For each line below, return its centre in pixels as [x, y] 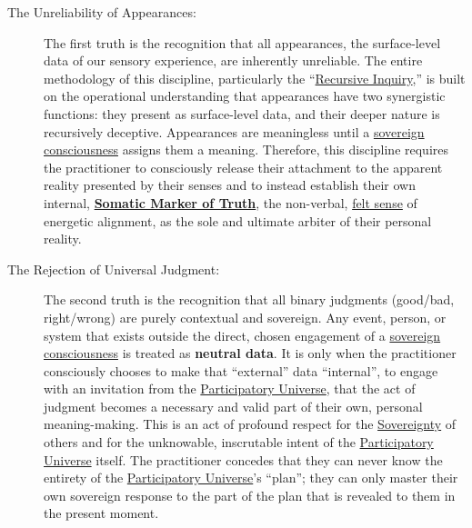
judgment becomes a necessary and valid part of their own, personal [233, 406]
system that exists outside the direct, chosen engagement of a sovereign [242, 335]
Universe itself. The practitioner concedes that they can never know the [243, 459]
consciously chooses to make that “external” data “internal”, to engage [241, 370]
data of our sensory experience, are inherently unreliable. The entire [233, 60]
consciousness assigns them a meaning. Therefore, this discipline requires [246, 149]
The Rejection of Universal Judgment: [114, 269]
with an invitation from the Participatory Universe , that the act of [230, 389]
